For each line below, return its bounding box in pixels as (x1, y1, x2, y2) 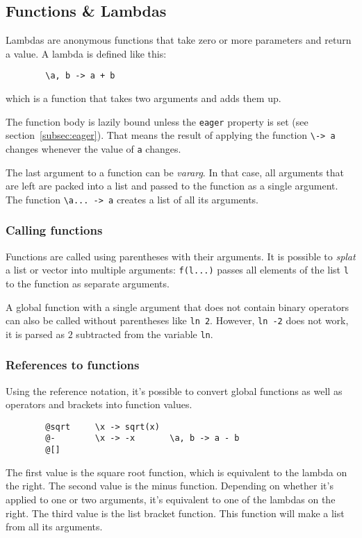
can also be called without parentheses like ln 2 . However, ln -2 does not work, (6, 313, 349, 328)
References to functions (6, 356, 140, 373)
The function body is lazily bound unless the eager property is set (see (6, 114, 308, 128)
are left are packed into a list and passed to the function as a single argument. (6, 178, 338, 193)
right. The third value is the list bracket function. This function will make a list (6, 505, 345, 520)
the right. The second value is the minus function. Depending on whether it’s (6, 478, 334, 493)
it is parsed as (6, 326, 65, 341)
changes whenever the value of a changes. (6, 141, 181, 155)
